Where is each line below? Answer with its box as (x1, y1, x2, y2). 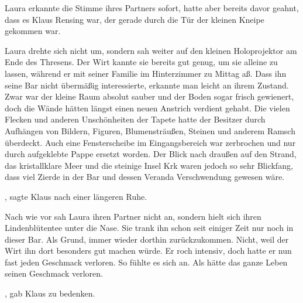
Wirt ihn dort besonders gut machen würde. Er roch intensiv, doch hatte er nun (5, 244, 292, 257)
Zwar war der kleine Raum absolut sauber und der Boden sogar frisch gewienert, (5, 90, 294, 103)
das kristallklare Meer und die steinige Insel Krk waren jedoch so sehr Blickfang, (5, 159, 293, 171)
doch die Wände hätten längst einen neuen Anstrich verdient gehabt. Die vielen (5, 101, 290, 114)
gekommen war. (5, 25, 61, 37)
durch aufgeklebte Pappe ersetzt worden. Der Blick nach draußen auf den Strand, (5, 148, 297, 160)
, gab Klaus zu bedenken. (5, 287, 95, 299)
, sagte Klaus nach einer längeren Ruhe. (5, 190, 147, 202)
